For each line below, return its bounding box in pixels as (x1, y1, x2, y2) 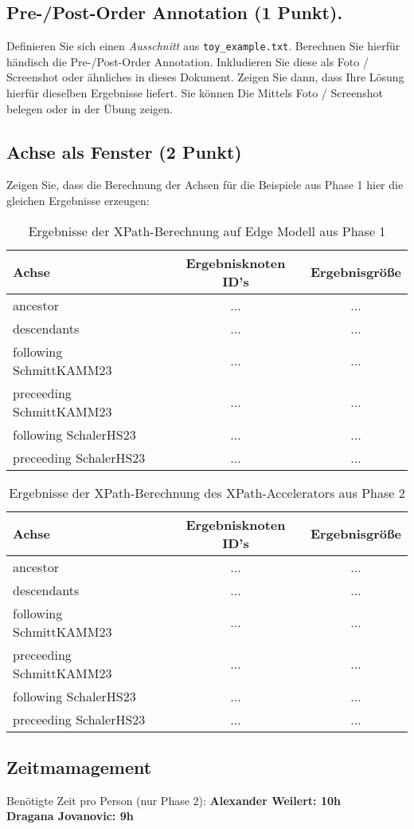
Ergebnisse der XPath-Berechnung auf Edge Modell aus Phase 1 (28, 221, 386, 240)
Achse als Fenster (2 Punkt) (6, 139, 242, 164)
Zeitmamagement (6, 755, 152, 780)
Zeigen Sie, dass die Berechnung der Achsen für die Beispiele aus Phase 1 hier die (6, 176, 404, 193)
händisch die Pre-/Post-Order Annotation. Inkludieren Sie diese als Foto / (6, 53, 369, 69)
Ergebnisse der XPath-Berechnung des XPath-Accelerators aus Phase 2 (9, 483, 405, 502)
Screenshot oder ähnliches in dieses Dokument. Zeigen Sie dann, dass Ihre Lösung (6, 69, 404, 85)
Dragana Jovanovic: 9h (6, 807, 134, 824)
